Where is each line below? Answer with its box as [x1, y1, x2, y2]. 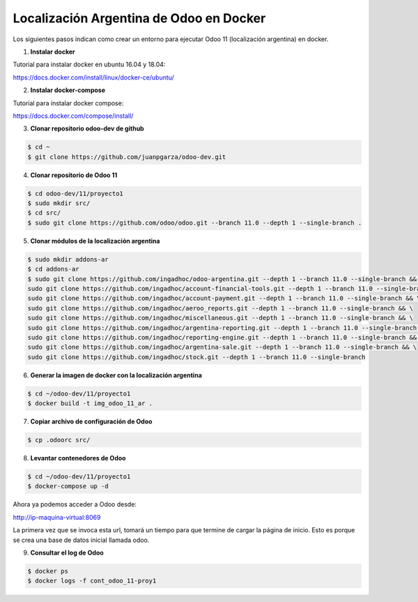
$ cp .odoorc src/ [27, 436, 91, 444]
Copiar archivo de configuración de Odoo [30, 417, 153, 426]
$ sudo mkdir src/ [27, 200, 91, 207]
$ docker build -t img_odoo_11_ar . [27, 400, 153, 407]
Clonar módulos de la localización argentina [30, 236, 160, 245]
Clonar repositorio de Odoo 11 [30, 171, 118, 179]
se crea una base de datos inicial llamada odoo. [13, 536, 150, 544]
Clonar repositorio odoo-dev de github [30, 124, 144, 133]
